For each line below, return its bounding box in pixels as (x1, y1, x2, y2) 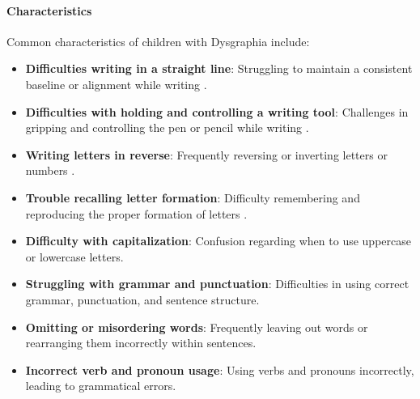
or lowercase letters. (25, 248, 124, 265)
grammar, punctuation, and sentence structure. (25, 291, 260, 308)
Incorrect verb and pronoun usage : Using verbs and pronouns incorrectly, (25, 361, 414, 378)
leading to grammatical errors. (25, 377, 176, 394)
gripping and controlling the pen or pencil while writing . (25, 119, 309, 136)
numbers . (25, 162, 75, 179)
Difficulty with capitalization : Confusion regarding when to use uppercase (25, 232, 411, 249)
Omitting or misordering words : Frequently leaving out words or (25, 318, 368, 335)
